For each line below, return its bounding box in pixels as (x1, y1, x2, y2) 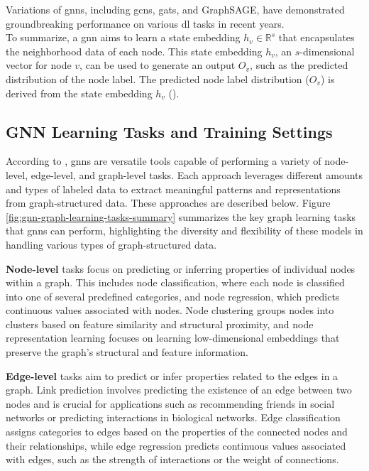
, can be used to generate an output (79, 58, 236, 72)
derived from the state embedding (6, 85, 153, 100)
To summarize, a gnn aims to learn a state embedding (6, 30, 241, 45)
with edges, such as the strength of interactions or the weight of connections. (6, 452, 339, 467)
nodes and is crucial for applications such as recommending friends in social (6, 396, 335, 411)
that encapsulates (278, 30, 355, 45)
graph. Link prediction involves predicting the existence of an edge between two (6, 382, 352, 397)
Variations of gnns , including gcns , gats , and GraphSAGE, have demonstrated (6, 2, 345, 16)
